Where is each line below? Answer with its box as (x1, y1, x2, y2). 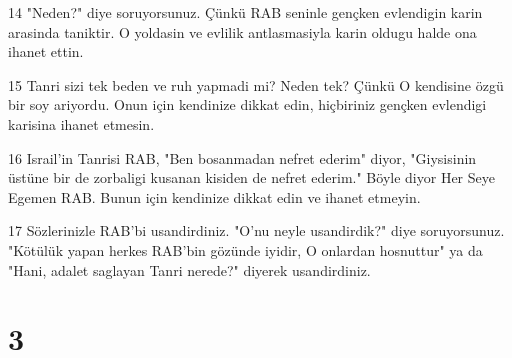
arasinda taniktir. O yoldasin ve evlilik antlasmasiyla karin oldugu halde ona (8, 21, 477, 42)
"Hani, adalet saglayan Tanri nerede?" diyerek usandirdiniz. (8, 259, 371, 280)
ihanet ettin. (8, 41, 84, 62)
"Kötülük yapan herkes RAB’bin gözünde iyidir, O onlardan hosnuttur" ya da (8, 239, 483, 260)
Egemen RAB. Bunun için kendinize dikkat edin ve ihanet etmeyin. (8, 186, 421, 207)
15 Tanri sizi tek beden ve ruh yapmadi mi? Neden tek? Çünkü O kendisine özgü (8, 74, 504, 95)
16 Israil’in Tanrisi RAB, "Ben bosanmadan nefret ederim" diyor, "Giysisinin (8, 147, 477, 168)
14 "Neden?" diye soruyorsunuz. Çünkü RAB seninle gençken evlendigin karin (8, 2, 483, 22)
